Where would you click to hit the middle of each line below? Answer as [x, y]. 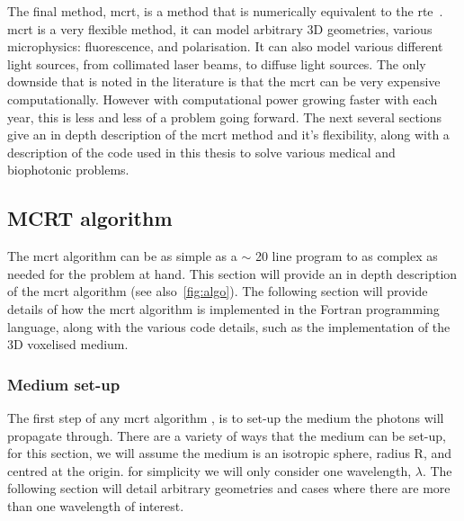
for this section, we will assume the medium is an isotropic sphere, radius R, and [230, 453]
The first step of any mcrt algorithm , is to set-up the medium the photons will [226, 417]
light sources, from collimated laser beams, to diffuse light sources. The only [217, 63]
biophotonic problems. [68, 170]
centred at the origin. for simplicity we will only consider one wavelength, [210, 470]
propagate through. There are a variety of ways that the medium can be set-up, [227, 435]
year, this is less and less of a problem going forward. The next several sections [225, 117]
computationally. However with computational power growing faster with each [223, 99]
